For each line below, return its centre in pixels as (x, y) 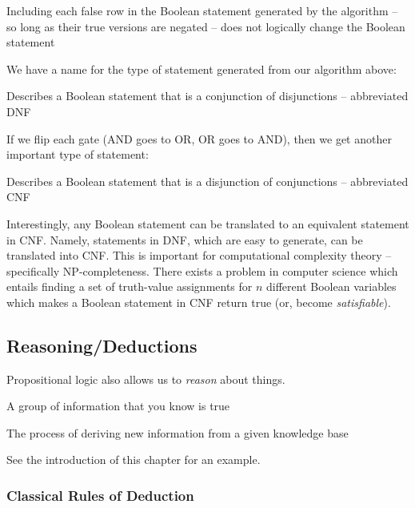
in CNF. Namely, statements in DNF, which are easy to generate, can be (185, 239)
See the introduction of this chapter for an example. (134, 460)
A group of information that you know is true (118, 406)
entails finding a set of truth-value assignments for (130, 286)
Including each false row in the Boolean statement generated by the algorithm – (202, 10)
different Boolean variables (331, 286)
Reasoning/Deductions (102, 345)
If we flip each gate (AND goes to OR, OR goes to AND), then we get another (199, 138)
